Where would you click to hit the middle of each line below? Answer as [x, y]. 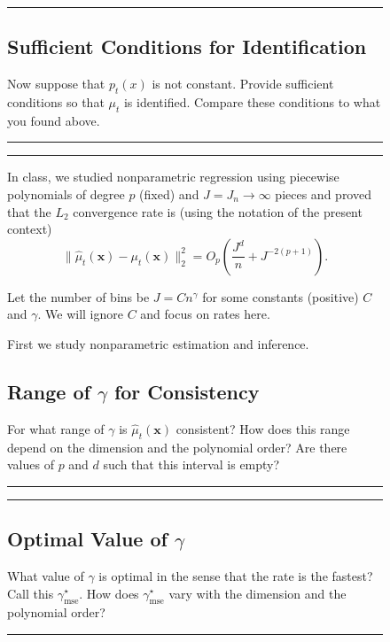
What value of [46, 575]
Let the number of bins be [78, 296]
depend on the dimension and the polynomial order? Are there [177, 447]
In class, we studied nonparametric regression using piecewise [173, 177]
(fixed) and [169, 193]
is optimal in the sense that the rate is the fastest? [236, 575]
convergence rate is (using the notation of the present [218, 211]
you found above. [54, 120]
